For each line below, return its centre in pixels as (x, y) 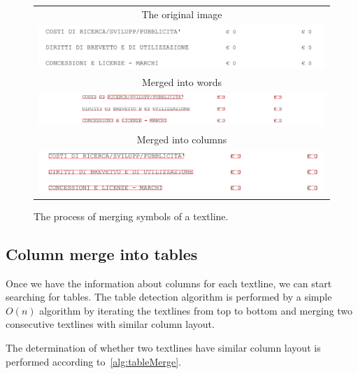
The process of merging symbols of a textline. (131, 216)
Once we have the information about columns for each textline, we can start (169, 283)
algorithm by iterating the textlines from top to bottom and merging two (196, 310)
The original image (182, 14)
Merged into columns (182, 139)
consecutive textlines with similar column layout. (110, 324)
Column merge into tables (102, 253)
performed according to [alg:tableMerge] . (94, 361)
